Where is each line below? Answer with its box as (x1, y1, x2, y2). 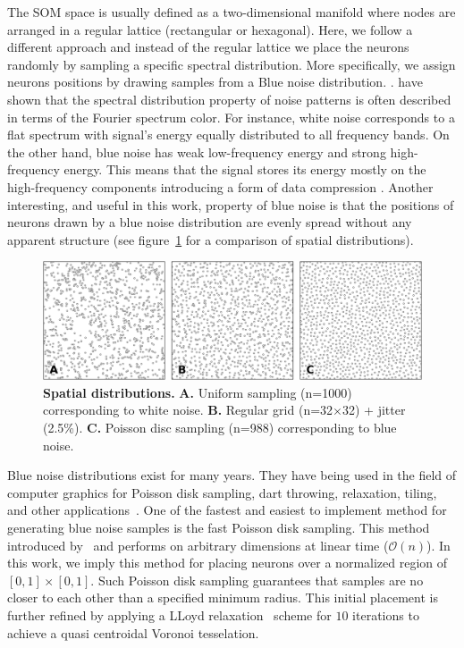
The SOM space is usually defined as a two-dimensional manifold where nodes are (7, 3, 456, 21)
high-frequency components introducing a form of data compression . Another (7, 177, 434, 196)
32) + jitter (342, 400, 406, 419)
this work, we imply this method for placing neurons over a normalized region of (7, 553, 448, 572)
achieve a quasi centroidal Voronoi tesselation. (7, 623, 259, 642)
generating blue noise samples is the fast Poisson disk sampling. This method (7, 518, 430, 536)
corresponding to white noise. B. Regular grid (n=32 (43, 400, 333, 419)
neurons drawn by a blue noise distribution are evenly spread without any (7, 213, 412, 231)
